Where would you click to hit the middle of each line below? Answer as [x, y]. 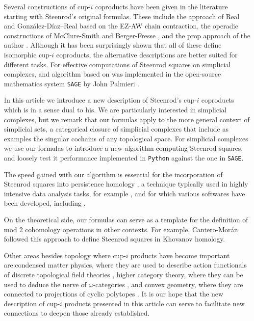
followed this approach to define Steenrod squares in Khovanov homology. [114, 239]
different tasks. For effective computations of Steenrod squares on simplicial [117, 64]
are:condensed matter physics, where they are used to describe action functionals [125, 265]
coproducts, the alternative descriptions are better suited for [147, 54]
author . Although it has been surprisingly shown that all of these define [113, 45]
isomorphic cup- [28, 54]
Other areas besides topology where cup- [65, 255]
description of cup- [32, 303]
